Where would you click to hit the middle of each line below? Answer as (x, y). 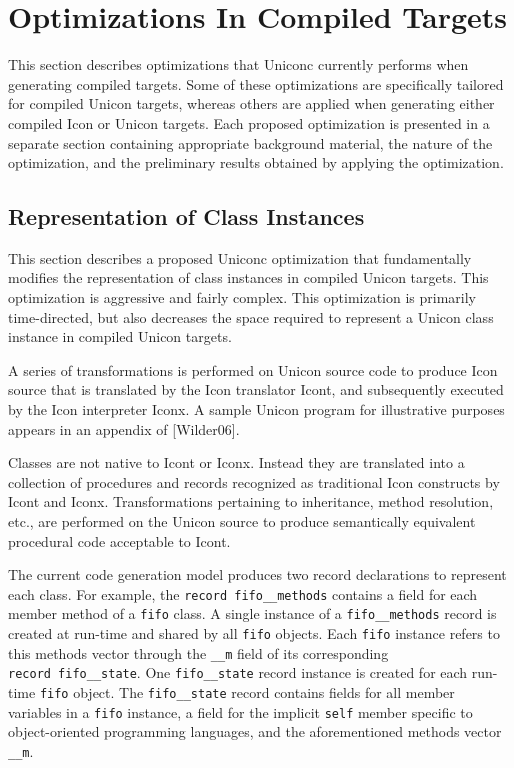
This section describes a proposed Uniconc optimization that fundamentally (240, 257)
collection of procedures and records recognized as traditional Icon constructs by (254, 481)
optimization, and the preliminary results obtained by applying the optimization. (256, 162)
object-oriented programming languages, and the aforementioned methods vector (255, 731)
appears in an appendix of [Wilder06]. (124, 428)
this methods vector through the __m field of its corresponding (198, 652)
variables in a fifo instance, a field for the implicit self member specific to (240, 711)
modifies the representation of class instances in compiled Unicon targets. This (248, 277)
